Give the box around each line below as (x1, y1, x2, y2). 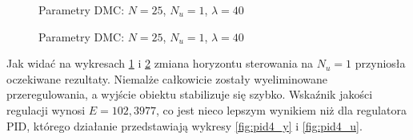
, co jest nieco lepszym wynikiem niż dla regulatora (156, 101, 407, 118)
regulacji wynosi (6, 101, 86, 118)
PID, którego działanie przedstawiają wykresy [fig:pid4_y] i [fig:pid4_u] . (6, 117, 363, 134)
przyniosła (355, 55, 406, 72)
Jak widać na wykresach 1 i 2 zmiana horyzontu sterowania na (6, 55, 314, 72)
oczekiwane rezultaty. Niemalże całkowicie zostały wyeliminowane (6, 70, 328, 87)
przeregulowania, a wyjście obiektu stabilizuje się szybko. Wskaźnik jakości (6, 86, 373, 103)
